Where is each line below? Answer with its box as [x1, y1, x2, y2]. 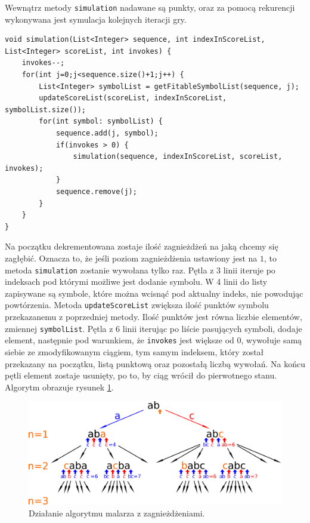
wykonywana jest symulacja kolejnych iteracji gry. [5, 13, 187, 25]
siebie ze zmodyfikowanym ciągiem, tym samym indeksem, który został [5, 345, 264, 358]
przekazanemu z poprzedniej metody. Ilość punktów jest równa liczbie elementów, [5, 310, 302, 323]
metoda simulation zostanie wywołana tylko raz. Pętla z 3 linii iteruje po [5, 263, 275, 276]
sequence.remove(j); [55, 187, 137, 196]
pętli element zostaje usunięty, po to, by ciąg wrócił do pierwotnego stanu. [5, 369, 277, 382]
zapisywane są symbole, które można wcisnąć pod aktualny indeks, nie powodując [5, 287, 303, 299]
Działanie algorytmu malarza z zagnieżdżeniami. [29, 506, 205, 519]
